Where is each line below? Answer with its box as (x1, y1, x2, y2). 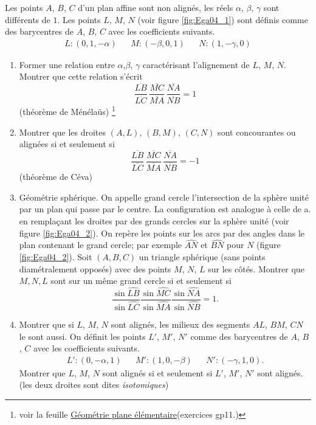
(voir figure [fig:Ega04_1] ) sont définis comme (137, 13, 308, 26)
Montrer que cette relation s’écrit (19, 70, 143, 83)
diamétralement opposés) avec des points (19, 262, 171, 275)
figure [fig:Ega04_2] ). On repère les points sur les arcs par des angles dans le (19, 226, 305, 239)
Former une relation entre (19, 58, 115, 71)
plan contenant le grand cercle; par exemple (19, 238, 182, 251)
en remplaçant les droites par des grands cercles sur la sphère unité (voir (19, 214, 289, 227)
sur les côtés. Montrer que (208, 262, 304, 275)
